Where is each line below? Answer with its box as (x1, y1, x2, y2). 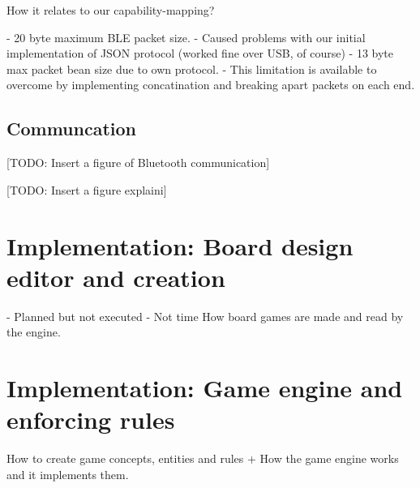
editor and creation (6, 260, 225, 293)
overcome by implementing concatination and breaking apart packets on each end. (6, 76, 415, 93)
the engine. (6, 323, 61, 340)
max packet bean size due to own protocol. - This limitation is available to (6, 60, 377, 77)
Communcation (6, 116, 136, 141)
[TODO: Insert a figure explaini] (6, 181, 167, 198)
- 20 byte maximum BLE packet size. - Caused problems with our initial (6, 28, 366, 45)
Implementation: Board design (6, 229, 354, 262)
